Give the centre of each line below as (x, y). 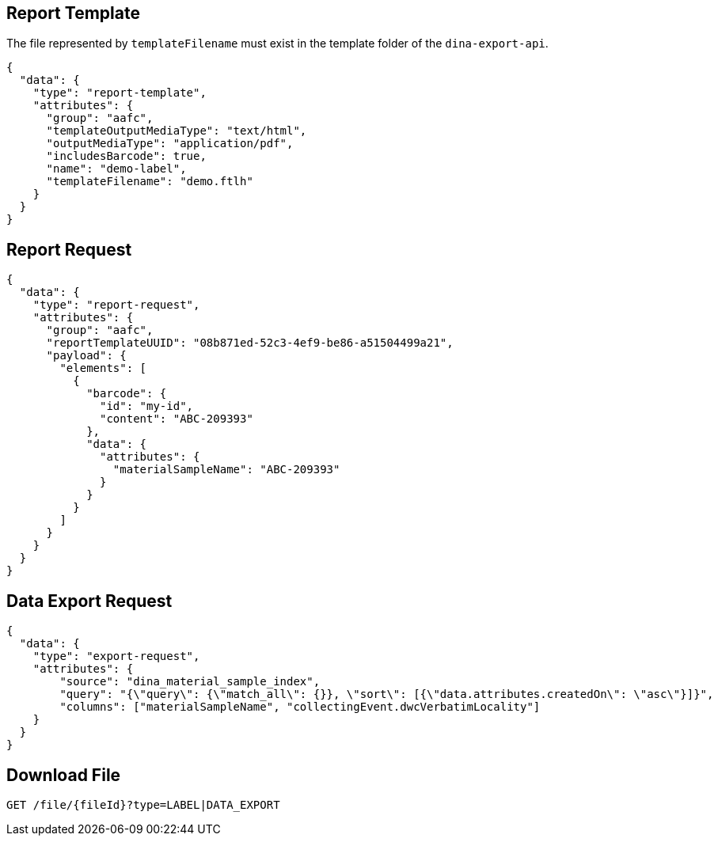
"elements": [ (103, 368)
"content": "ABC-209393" (177, 419)
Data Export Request (89, 601)
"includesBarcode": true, (126, 156)
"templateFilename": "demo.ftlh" (150, 182)
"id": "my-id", (147, 406)
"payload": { (86, 356)
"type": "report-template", (120, 93)
